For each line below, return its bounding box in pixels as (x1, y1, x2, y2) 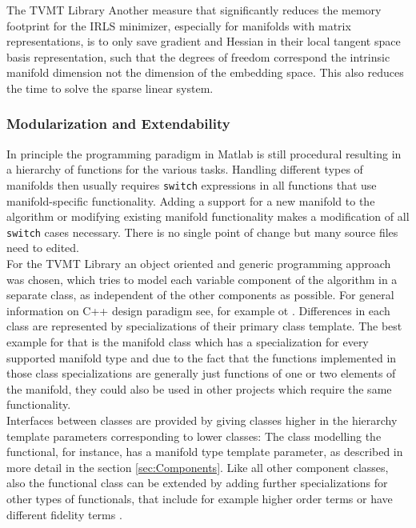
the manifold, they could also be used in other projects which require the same (6, 380, 392, 397)
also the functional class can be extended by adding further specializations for (6, 474, 388, 491)
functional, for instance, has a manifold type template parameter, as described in (6, 443, 403, 460)
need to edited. (6, 239, 79, 256)
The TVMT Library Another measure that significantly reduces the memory (6, 2, 382, 18)
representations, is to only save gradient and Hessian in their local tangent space (6, 33, 401, 50)
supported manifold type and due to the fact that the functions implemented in (6, 349, 397, 366)
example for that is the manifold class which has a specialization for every (6, 334, 369, 350)
